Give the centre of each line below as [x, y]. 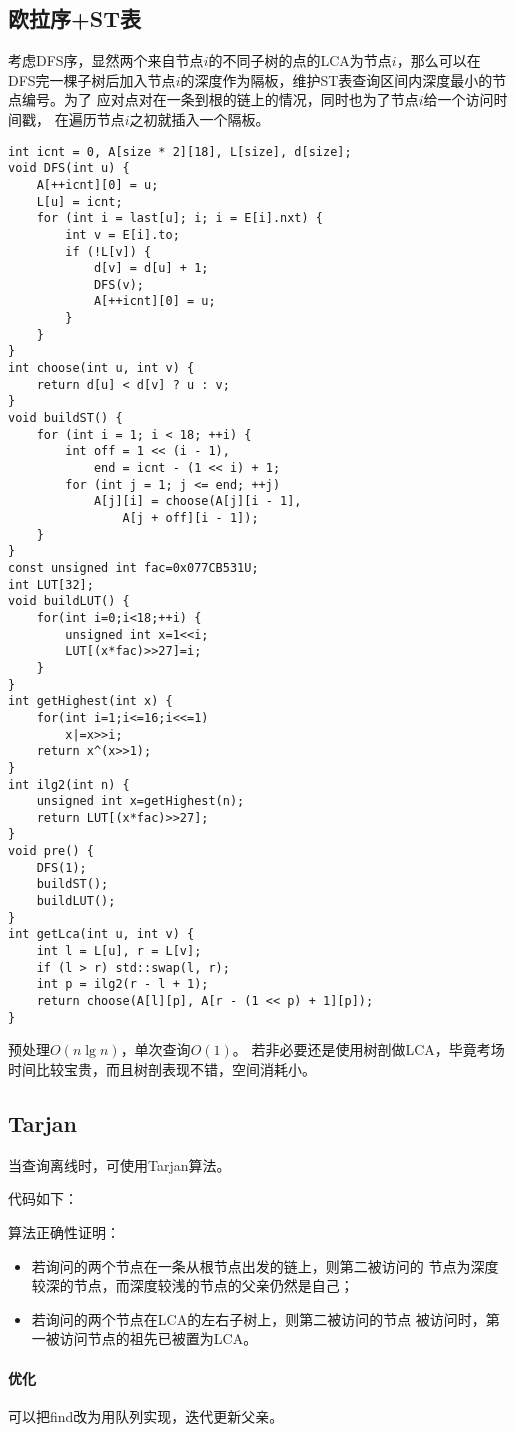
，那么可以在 [438, 60]
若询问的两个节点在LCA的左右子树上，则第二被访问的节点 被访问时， [258, 1318]
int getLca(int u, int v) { [101, 934]
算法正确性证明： [64, 1231]
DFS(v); [119, 284]
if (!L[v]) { [108, 251]
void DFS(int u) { [69, 168]
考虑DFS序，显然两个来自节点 [106, 60]
